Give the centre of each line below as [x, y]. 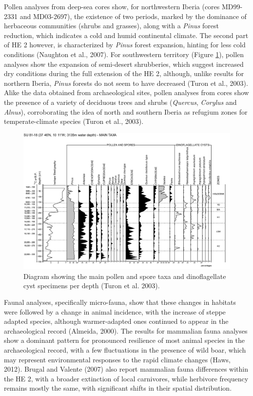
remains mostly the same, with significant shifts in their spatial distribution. [118, 388]
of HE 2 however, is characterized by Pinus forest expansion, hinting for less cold [125, 45]
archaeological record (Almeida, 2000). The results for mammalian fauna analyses [126, 330]
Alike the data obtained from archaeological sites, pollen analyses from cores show [126, 92]
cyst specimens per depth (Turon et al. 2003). [92, 286]
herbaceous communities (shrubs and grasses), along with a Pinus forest [111, 26]
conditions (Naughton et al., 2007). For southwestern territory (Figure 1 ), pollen [124, 54]
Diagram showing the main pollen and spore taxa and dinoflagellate [125, 276]
